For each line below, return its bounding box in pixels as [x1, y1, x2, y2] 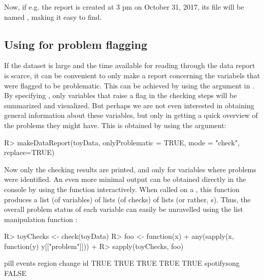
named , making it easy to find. [4, 11, 102, 22]
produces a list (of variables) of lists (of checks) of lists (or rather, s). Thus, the [4, 194, 251, 204]
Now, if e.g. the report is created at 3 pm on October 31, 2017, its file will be [4, 2, 244, 12]
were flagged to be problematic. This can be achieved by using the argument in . [4, 80, 254, 90]
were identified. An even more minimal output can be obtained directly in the [4, 174, 246, 184]
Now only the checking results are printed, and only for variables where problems [4, 164, 256, 174]
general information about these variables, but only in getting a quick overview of [4, 110, 258, 120]
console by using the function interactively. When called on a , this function [4, 183, 240, 194]
